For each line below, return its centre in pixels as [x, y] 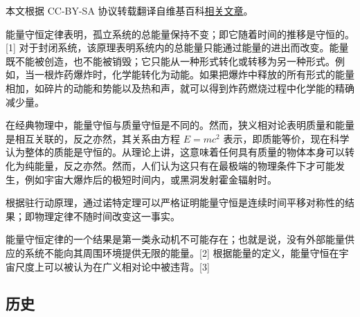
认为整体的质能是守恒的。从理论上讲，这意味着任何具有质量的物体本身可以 [175, 152]
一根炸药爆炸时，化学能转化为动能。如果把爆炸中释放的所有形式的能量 [194, 74]
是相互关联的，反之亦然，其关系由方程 [93, 138]
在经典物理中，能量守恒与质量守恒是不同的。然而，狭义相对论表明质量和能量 [180, 125]
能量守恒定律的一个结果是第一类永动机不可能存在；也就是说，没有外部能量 [175, 239]
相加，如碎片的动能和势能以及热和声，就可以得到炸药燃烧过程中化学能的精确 [180, 88]
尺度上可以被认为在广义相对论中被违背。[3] [112, 266]
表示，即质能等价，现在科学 [286, 138]
